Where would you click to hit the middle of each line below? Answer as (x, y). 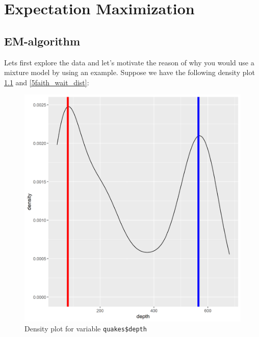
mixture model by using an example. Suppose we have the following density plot (129, 72)
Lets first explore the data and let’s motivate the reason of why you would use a (129, 62)
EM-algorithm (42, 41)
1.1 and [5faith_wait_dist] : (47, 82)
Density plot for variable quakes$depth (86, 329)
